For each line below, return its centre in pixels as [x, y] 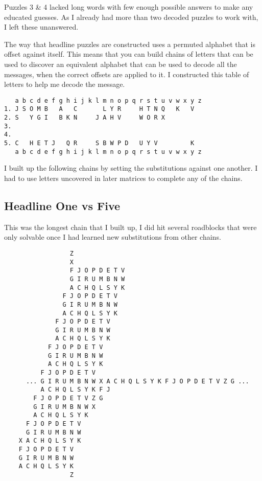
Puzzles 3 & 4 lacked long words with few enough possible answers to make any [129, 7]
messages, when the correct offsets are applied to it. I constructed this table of [127, 74]
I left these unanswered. [41, 27]
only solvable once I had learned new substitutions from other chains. [113, 237]
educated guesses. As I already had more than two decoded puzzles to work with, [131, 17]
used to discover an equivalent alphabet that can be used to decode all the [121, 64]
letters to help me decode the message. [65, 84]
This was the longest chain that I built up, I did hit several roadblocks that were [130, 227]
